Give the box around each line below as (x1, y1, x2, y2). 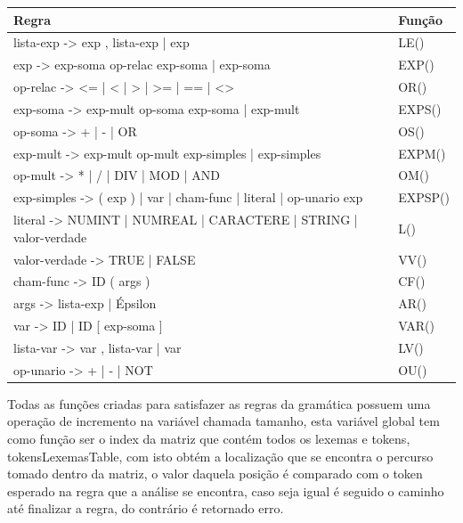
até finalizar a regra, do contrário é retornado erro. (7, 499, 284, 518)
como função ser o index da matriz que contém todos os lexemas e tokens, (7, 429, 410, 448)
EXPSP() (398, 188, 450, 207)
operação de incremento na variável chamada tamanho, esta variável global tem (7, 412, 440, 430)
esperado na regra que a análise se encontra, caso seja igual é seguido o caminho (7, 481, 444, 500)
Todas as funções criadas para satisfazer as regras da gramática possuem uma (7, 394, 431, 413)
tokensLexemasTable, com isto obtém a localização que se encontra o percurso (7, 446, 434, 465)
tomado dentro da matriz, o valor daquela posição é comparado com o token (7, 464, 423, 483)
